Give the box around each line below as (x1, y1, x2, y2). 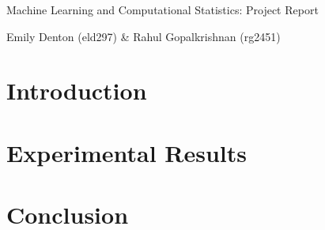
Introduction (6, 74, 147, 107)
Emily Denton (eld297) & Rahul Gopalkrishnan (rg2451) (6, 28, 281, 44)
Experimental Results (6, 136, 247, 168)
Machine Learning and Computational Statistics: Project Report (6, 2, 319, 17)
